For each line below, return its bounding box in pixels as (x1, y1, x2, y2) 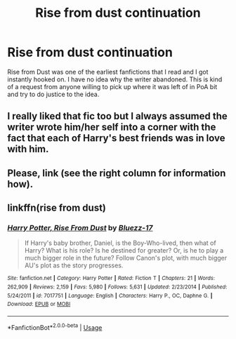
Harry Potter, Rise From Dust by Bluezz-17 (7, 223, 153, 233)
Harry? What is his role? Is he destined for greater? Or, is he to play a (24, 246, 224, 255)
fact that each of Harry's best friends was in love (7, 132, 225, 145)
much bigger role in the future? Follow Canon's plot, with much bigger (24, 254, 227, 262)
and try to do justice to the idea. (7, 90, 100, 98)
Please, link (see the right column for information (7, 167, 226, 179)
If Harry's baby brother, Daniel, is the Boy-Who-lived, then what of (24, 239, 216, 247)
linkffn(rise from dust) (7, 202, 107, 214)
